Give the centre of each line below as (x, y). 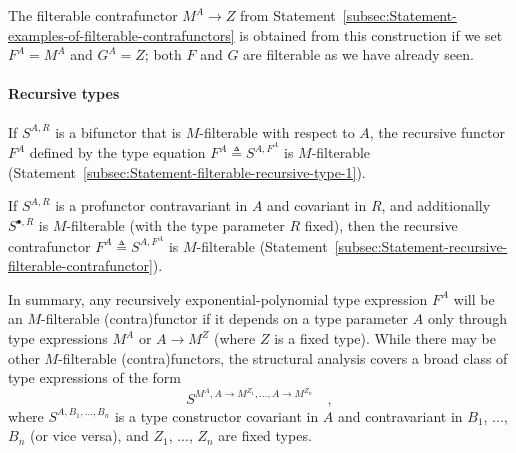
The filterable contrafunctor (93, 15)
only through (467, 318)
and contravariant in (400, 415)
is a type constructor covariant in (216, 415)
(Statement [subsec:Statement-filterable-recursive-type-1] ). (187, 171)
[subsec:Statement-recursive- (421, 245)
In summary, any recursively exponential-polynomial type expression (218, 298)
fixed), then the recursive (381, 225)
